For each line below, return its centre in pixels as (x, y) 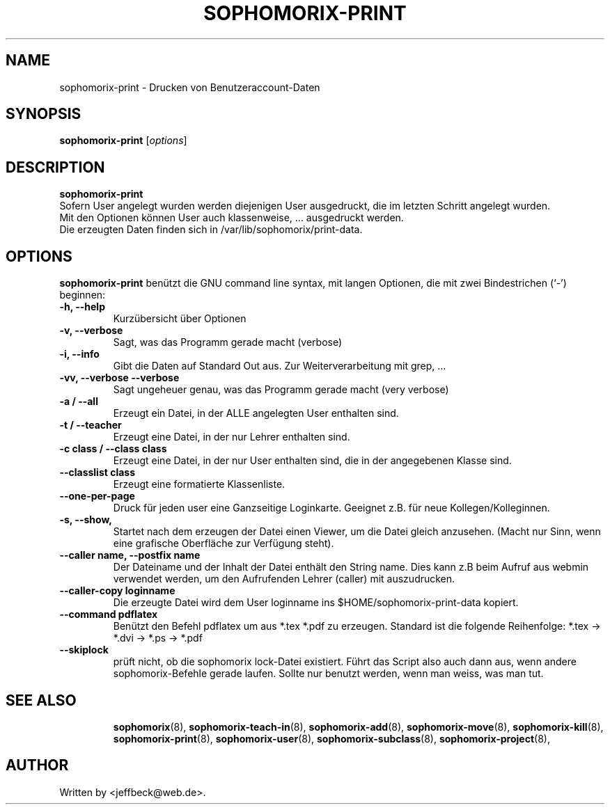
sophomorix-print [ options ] (123, 141)
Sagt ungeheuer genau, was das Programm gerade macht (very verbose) (281, 390)
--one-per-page (97, 496)
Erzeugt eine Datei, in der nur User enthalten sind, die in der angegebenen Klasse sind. (312, 461)
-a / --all (79, 402)
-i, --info (79, 354)
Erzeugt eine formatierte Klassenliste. (199, 484)
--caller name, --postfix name (130, 555)
